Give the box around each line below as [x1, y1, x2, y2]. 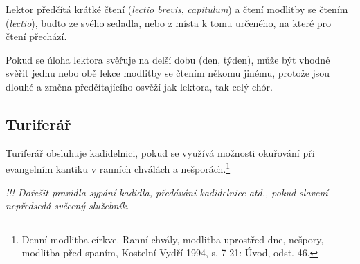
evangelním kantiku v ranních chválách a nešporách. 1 [6, 160, 231, 176]
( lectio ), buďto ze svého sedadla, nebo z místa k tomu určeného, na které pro [6, 15, 332, 30]
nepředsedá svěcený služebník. [6, 198, 129, 213]
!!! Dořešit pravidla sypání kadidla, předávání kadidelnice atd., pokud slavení [6, 185, 328, 199]
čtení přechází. [6, 29, 67, 44]
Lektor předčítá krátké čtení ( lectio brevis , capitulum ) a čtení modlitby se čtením [6, 2, 348, 16]
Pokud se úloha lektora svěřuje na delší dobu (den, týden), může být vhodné [6, 52, 330, 66]
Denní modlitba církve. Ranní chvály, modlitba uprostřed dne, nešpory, [21, 232, 324, 246]
